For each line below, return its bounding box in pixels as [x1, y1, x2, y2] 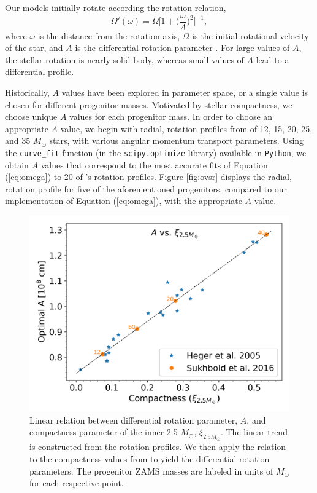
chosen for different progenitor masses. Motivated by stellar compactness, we [5, 98, 292, 111]
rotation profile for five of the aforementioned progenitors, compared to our [5, 182, 288, 195]
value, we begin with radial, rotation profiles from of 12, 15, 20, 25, [60, 122, 313, 135]
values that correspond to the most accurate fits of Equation [40, 158, 268, 171]
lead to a [256, 53, 289, 66]
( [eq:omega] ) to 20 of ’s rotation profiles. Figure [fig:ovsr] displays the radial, [5, 170, 292, 183]
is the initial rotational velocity [192, 29, 309, 42]
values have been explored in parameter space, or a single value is [61, 86, 308, 99]
